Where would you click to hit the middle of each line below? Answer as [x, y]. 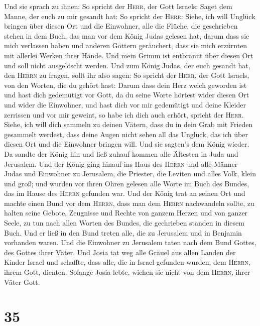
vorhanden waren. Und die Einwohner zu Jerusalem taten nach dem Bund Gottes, [130, 242]
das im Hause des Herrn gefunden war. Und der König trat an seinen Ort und [125, 193]
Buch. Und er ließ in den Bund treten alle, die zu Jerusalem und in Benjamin [123, 232]
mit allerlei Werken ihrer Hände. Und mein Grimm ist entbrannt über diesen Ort [129, 55]
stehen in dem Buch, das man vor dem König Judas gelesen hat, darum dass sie [127, 35]
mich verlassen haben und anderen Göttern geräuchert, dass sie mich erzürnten [126, 45]
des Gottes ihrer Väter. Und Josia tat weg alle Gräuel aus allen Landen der [120, 252]
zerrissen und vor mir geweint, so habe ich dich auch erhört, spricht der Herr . [124, 114]
